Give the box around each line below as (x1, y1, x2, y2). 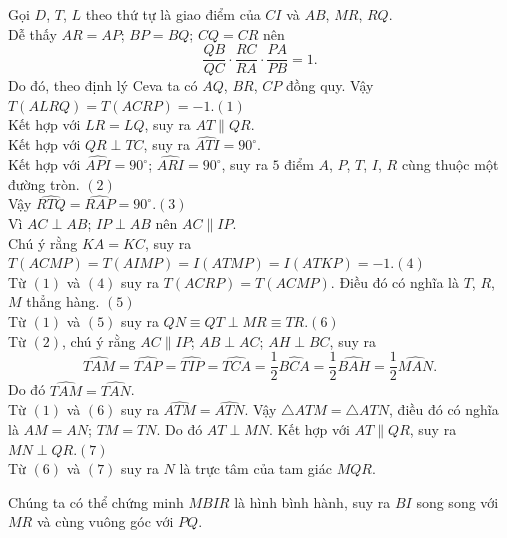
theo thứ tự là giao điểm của (85, 4, 261, 24)
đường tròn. (8, 173, 80, 194)
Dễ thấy (8, 23, 57, 44)
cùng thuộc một (401, 154, 499, 175)
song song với (416, 491, 499, 512)
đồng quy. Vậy (285, 75, 374, 96)
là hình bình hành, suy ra (234, 491, 391, 512)
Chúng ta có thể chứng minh (8, 491, 184, 512)
